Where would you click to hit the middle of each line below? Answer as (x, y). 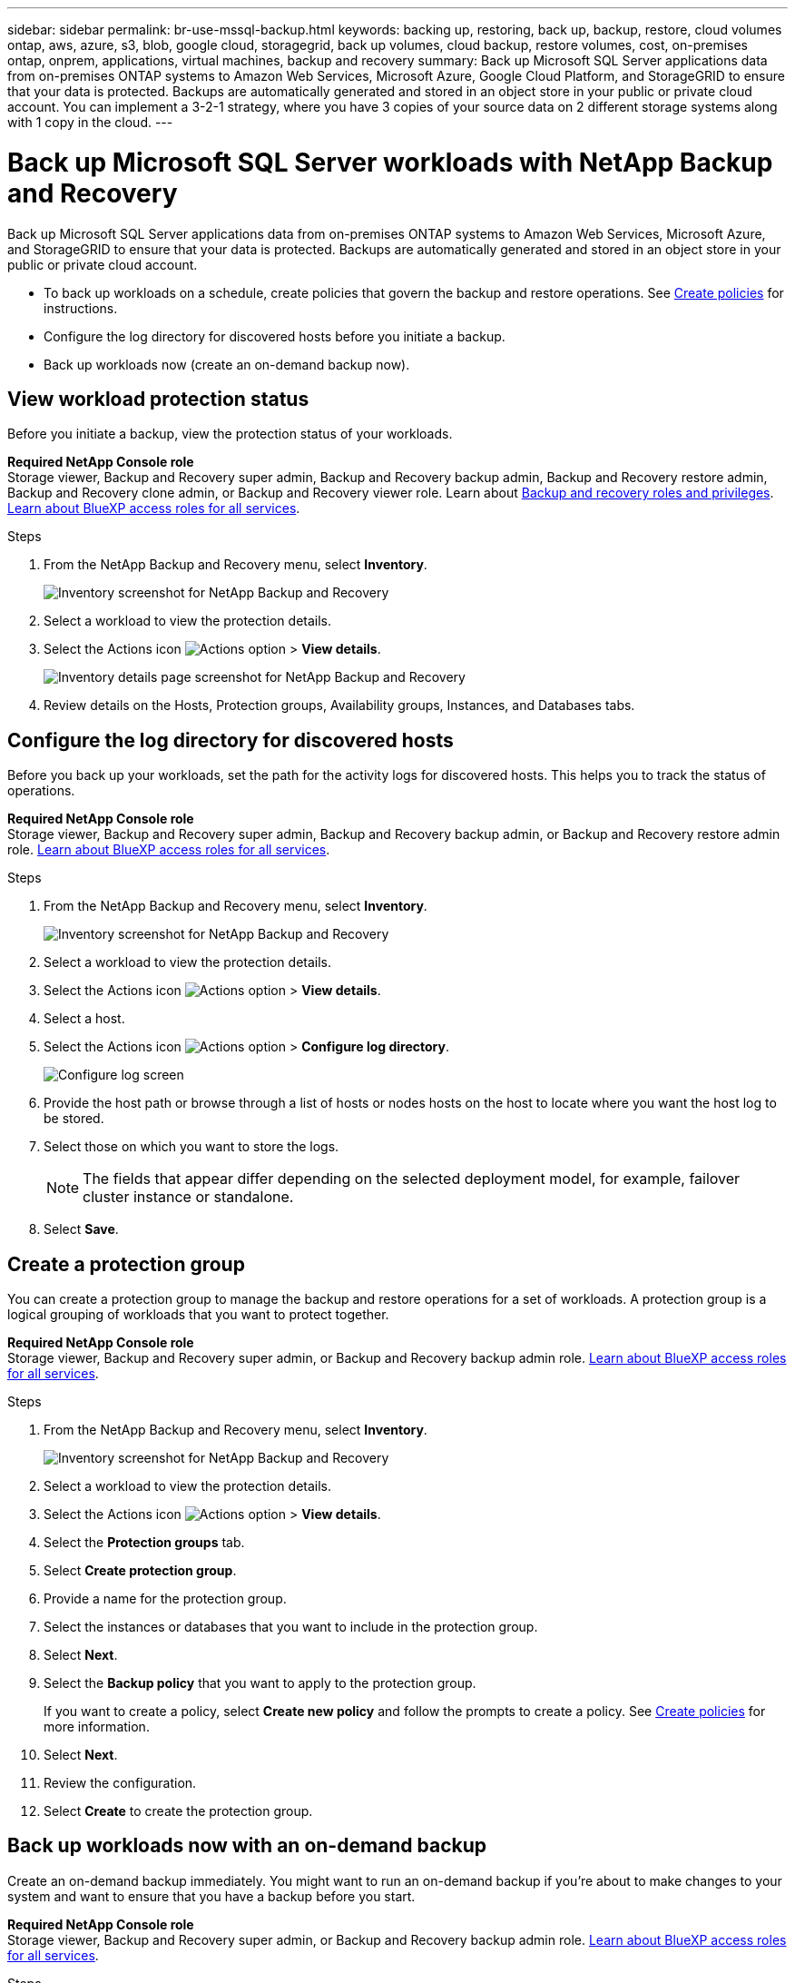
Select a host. (84, 1019)
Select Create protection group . (140, 1571)
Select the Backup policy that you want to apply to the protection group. (260, 1683)
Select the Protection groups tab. (144, 1543)
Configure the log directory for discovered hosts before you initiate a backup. (275, 336)
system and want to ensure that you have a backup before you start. (211, 1896)
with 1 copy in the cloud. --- (90, 122)
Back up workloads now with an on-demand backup (247, 1846)
